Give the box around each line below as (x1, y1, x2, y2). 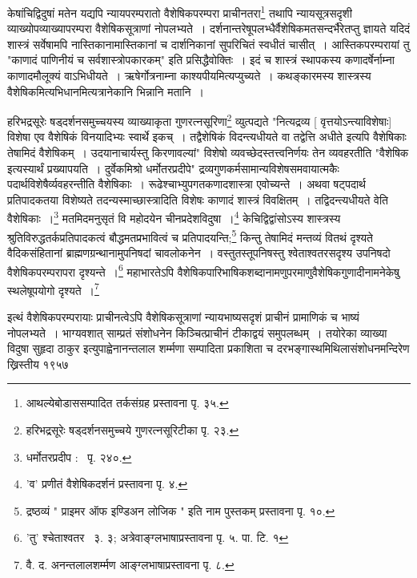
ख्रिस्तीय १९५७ (7, 355, 69, 372)
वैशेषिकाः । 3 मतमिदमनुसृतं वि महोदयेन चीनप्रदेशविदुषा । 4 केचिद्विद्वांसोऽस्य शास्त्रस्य (7, 208, 341, 227)
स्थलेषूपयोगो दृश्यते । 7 (7, 279, 99, 298)
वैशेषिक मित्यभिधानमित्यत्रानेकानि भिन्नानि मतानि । (7, 83, 205, 99)
